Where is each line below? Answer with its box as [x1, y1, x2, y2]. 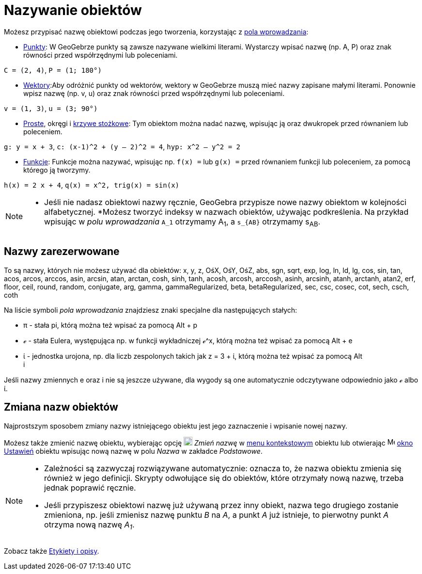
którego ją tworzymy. [23, 165, 91, 174]
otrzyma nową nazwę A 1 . [44, 519, 135, 531]
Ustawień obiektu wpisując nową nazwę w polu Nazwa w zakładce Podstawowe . [4, 446, 263, 455]
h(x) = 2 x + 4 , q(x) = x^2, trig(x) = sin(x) [4, 180, 180, 189]
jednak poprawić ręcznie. [44, 482, 136, 493]
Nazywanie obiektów [4, 2, 142, 18]
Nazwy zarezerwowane [4, 245, 120, 258]
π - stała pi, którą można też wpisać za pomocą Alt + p [23, 320, 197, 329]
